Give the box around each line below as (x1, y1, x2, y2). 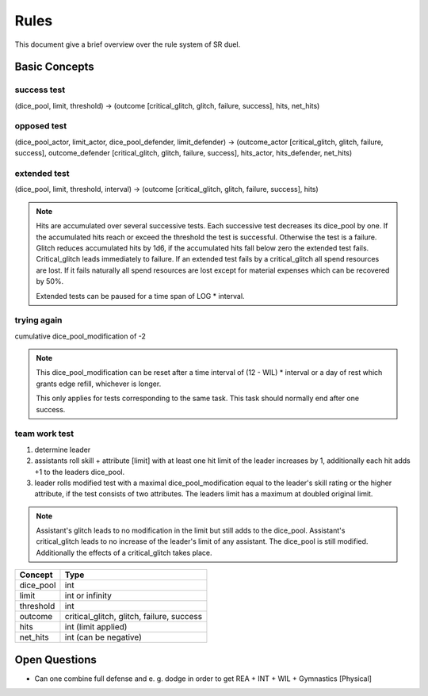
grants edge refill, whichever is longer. (36, 379, 162, 388)
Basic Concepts (14, 60, 94, 74)
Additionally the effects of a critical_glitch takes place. (36, 548, 213, 557)
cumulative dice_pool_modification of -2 (14, 331, 147, 341)
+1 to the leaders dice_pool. (34, 467, 125, 476)
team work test (14, 428, 75, 439)
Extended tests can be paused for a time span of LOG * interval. (36, 291, 245, 300)
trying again (14, 315, 63, 326)
